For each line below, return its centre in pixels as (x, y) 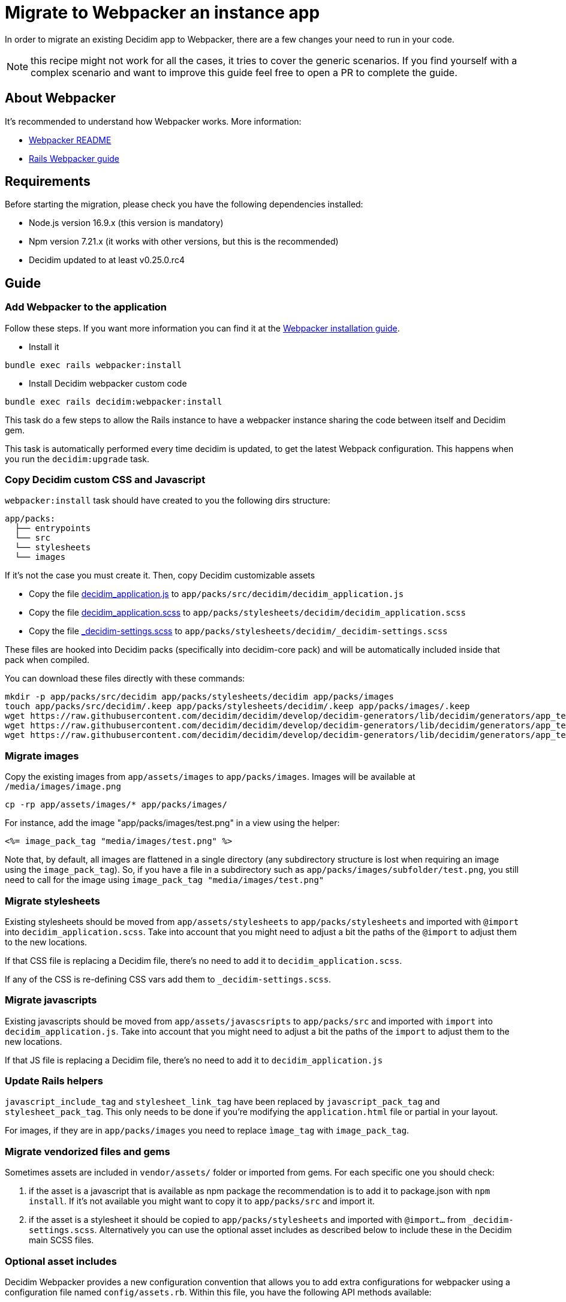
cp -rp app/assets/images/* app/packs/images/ (116, 805)
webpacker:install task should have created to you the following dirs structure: (168, 501)
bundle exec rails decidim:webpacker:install (114, 401)
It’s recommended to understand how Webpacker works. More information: (153, 121)
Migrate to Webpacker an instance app (162, 13)
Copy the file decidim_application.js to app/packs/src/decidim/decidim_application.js (216, 594)
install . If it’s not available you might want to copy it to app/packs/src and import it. (202, 1201)
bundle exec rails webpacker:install (94, 365)
